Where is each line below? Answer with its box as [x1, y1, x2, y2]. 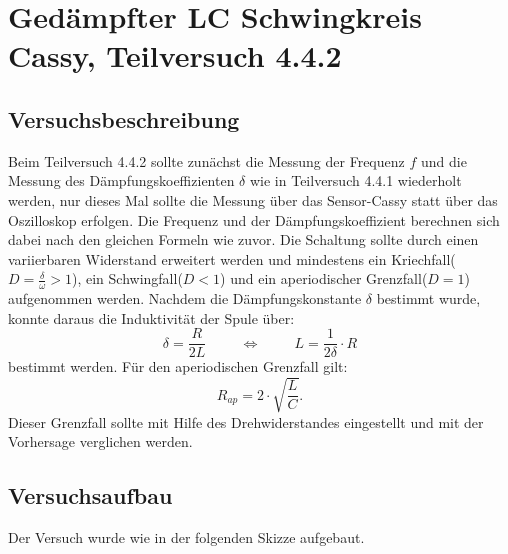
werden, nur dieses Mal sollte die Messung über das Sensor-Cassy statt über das [8, 189, 498, 210]
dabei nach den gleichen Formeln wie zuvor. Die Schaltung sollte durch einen [8, 229, 479, 250]
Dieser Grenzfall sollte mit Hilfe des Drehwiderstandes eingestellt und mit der [8, 411, 484, 432]
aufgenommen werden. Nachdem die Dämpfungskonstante [8, 288, 362, 309]
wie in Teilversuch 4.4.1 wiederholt [249, 170, 462, 191]
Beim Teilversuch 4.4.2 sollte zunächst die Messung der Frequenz [8, 150, 405, 171]
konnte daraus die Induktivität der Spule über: [8, 307, 295, 328]
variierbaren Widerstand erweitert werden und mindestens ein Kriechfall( [8, 248, 456, 269]
